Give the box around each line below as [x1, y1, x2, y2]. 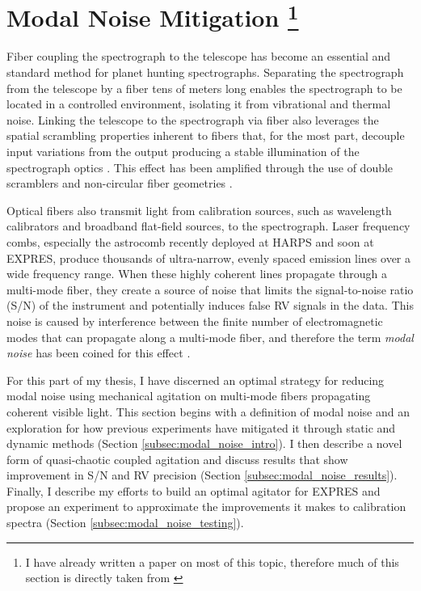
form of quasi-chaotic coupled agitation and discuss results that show [6, 450, 348, 467]
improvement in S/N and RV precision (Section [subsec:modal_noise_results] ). [6, 466, 398, 483]
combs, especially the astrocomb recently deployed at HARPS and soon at [6, 233, 374, 250]
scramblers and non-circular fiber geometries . [6, 175, 233, 192]
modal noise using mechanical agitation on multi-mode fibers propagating [6, 387, 371, 404]
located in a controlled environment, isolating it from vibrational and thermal [6, 95, 391, 112]
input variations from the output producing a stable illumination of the [6, 143, 360, 160]
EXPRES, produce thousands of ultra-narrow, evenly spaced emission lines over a [6, 249, 411, 266]
